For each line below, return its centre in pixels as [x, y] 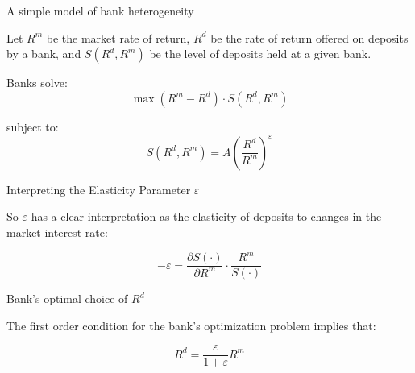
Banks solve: [37, 83]
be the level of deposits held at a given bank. [260, 54]
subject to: [33, 126]
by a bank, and [44, 54]
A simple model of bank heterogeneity [100, 10]
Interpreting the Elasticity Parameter [99, 189]
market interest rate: [57, 232]
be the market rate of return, [118, 37]
